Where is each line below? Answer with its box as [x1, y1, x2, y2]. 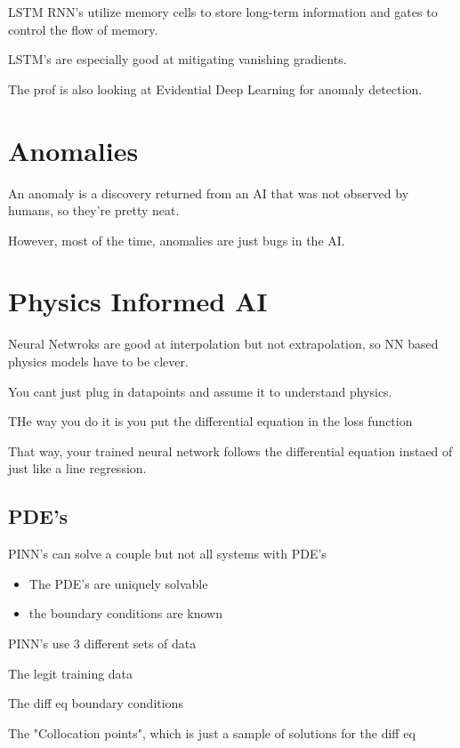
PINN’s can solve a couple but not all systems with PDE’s [8, 544, 327, 563]
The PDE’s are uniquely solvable [28, 574, 208, 592]
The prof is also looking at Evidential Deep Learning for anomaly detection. [8, 79, 423, 98]
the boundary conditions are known [28, 604, 222, 623]
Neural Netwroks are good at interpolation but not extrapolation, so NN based [8, 334, 439, 353]
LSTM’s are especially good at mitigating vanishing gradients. [8, 50, 347, 68]
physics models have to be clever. [8, 352, 189, 370]
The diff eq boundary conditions [8, 694, 183, 712]
